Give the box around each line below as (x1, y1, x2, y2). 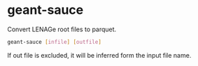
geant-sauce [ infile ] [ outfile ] (7, 38, 101, 45)
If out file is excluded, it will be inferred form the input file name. (7, 51, 192, 59)
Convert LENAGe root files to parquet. (7, 25, 117, 33)
